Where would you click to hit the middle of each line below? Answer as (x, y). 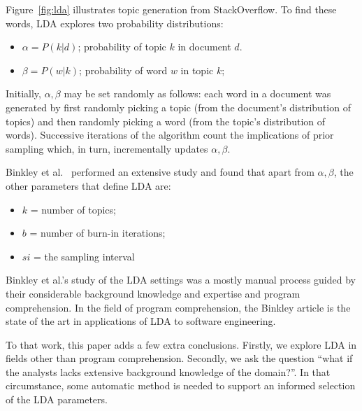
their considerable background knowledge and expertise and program (153, 293)
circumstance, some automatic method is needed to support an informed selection (181, 385)
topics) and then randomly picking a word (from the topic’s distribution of (166, 121)
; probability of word (123, 70)
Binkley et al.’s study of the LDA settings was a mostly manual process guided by (181, 280)
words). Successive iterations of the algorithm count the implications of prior (170, 135)
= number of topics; (73, 209)
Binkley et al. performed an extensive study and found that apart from (160, 172)
